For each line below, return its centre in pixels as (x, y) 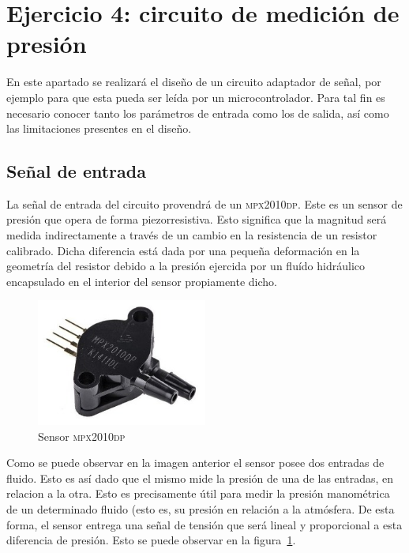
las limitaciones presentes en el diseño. (99, 128)
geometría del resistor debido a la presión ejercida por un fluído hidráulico (186, 266)
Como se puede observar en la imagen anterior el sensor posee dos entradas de (195, 463)
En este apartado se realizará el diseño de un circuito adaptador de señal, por (194, 82)
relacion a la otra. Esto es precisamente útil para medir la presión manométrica (198, 493)
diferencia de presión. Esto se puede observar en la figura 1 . (151, 540)
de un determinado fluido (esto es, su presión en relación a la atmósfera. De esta (201, 508)
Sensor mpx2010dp (82, 436)
